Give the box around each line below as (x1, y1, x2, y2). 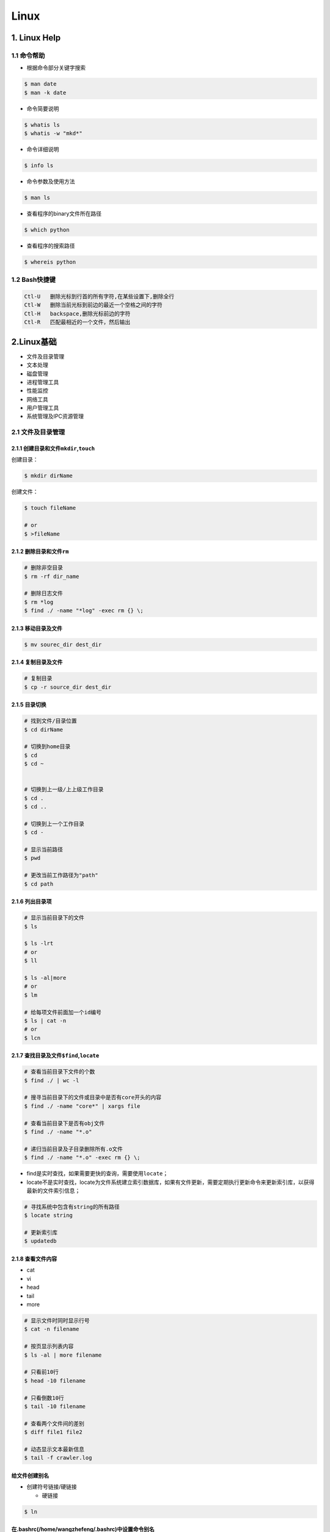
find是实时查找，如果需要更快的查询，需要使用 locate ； (26, 1170, 168, 1177)
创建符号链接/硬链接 (26, 1483, 78, 1490)
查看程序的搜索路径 (26, 242, 75, 249)
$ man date (24, 80, 57, 88)
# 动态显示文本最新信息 (24, 1446, 85, 1452)
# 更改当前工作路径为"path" (24, 872, 99, 879)
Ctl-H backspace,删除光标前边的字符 (24, 310, 131, 317)
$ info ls (24, 162, 54, 169)
